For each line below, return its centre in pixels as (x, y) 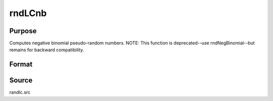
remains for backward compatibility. (47, 50)
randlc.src (20, 92)
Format (21, 65)
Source (21, 80)
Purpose (23, 31)
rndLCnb (28, 13)
